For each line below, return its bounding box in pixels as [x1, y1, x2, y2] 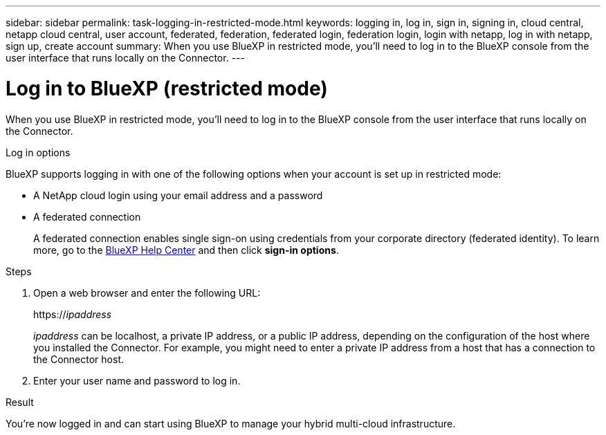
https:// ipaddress [33, 308, 112, 320]
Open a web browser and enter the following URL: [33, 286, 261, 299]
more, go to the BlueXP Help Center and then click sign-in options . [33, 243, 339, 256]
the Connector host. [33, 353, 125, 365]
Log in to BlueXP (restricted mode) [6, 76, 328, 100]
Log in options [6, 146, 71, 158]
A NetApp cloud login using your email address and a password [33, 189, 323, 201]
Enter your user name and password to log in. [33, 374, 241, 387]
